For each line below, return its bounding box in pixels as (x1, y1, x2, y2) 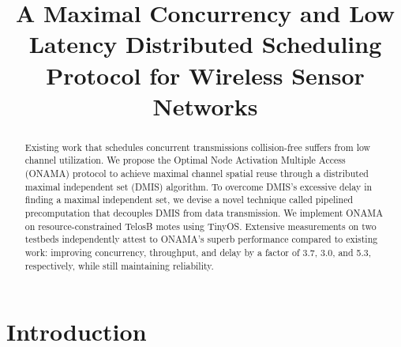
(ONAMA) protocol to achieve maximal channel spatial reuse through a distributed (24, 167, 369, 180)
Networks (152, 89, 258, 122)
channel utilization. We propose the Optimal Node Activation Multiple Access (24, 153, 346, 167)
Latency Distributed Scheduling (28, 28, 382, 60)
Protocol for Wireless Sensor (46, 58, 365, 91)
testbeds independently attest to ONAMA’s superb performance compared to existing (24, 232, 378, 246)
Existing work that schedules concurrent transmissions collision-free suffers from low (24, 140, 371, 153)
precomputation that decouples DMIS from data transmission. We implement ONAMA (24, 206, 384, 220)
